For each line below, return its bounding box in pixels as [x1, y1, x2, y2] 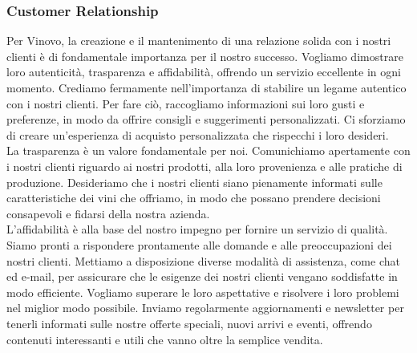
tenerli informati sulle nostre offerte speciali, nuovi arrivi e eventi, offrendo [6, 314, 372, 331]
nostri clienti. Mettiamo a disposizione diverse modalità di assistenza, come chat [6, 252, 400, 269]
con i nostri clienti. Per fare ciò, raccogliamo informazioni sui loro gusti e [6, 95, 365, 112]
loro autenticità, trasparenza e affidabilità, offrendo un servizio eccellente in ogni [6, 63, 401, 80]
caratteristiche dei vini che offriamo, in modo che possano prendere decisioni [6, 189, 381, 206]
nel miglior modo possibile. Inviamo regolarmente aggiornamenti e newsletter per [6, 299, 404, 316]
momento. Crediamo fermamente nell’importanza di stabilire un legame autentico [6, 79, 407, 95]
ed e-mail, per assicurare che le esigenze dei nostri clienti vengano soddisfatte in [6, 268, 398, 285]
